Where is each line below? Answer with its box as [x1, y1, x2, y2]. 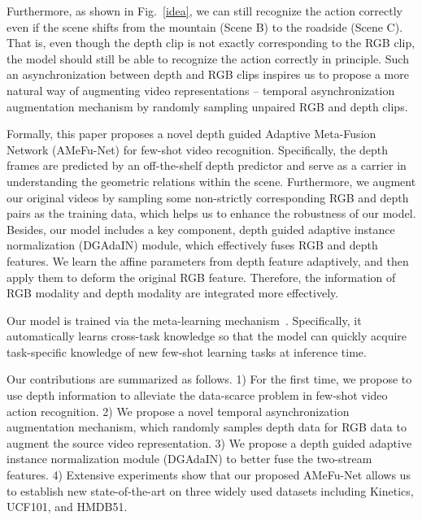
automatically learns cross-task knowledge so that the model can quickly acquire [7, 327, 407, 344]
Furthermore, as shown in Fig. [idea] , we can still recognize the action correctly [7, 2, 402, 19]
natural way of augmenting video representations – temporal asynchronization [7, 81, 395, 98]
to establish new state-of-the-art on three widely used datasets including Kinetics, [7, 482, 414, 499]
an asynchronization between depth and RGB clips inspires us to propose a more [7, 66, 409, 83]
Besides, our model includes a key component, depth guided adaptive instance [7, 220, 395, 237]
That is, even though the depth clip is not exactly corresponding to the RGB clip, [7, 34, 415, 51]
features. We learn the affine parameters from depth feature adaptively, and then [7, 252, 409, 269]
